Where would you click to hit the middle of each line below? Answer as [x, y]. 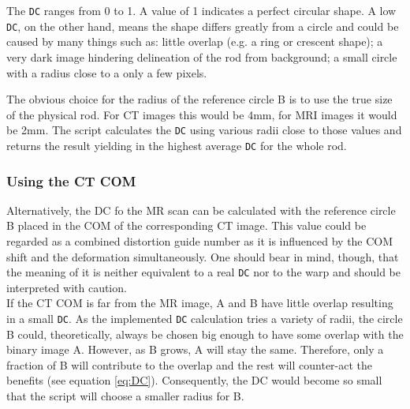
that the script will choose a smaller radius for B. [125, 396]
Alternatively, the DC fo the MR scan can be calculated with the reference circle [201, 210]
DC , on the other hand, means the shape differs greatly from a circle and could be [203, 26]
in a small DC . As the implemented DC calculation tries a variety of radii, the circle [205, 319]
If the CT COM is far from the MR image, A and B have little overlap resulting [200, 303]
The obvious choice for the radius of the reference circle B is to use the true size [199, 99]
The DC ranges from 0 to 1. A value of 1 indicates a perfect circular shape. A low [201, 10]
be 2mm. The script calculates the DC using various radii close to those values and [204, 130]
